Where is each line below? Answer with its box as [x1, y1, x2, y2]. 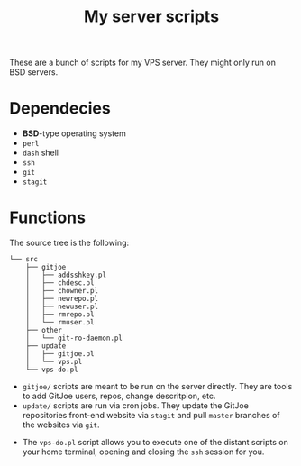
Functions [9, 207, 86, 228]
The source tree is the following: [9, 237, 129, 249]
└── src [9, 255, 39, 264]
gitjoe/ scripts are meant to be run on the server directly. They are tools [22, 381, 293, 392]
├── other [25, 326, 63, 335]
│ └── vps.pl [25, 358, 83, 367]
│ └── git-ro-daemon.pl [25, 334, 123, 343]
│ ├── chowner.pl [25, 287, 99, 296]
